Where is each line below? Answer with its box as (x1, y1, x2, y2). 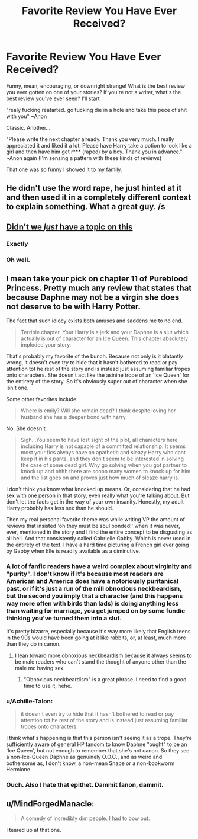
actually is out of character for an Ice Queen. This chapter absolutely (20, 335, 188, 342)
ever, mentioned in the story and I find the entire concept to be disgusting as (6, 529, 193, 536)
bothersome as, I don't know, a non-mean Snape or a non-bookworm (6, 760, 175, 767)
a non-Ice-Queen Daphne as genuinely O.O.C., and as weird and (6, 753, 163, 760)
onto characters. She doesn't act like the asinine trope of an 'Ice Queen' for (6, 372, 190, 379)
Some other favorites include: (6, 396, 78, 403)
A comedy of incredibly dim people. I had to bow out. (20, 815, 150, 822)
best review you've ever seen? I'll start (6, 95, 100, 102)
